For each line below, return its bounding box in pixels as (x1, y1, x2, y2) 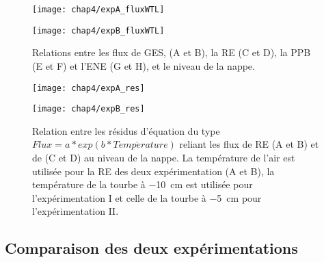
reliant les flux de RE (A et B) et (179, 137, 319, 151)
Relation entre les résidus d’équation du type (32, 123, 220, 137)
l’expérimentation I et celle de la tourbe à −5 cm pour (32, 190, 262, 205)
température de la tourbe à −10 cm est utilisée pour (32, 177, 253, 192)
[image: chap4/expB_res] (32, 104, 145, 114)
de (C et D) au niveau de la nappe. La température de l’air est (32, 150, 295, 164)
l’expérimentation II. (32, 204, 119, 218)
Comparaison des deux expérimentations (5, 237, 298, 259)
